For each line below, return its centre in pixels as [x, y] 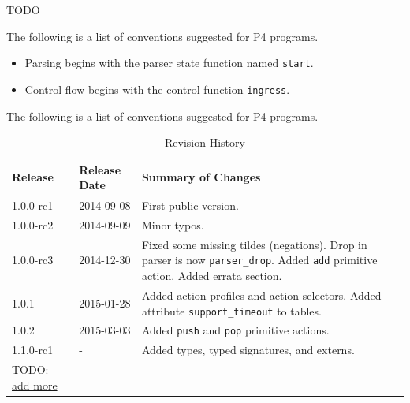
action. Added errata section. [212, 276]
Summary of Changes [201, 177]
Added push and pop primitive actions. [235, 330]
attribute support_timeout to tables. [231, 310]
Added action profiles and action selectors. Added [261, 295]
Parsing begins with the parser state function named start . [169, 63]
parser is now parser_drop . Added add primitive [259, 260]
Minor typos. [173, 224]
